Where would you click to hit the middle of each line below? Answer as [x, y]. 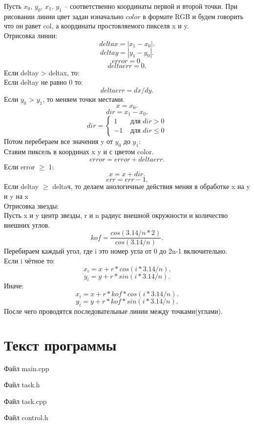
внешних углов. [27, 224]
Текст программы [60, 344]
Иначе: [14, 286]
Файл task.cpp [25, 401]
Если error [20, 166]
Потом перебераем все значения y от [58, 141]
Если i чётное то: [30, 261]
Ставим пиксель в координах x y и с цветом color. [79, 152]
